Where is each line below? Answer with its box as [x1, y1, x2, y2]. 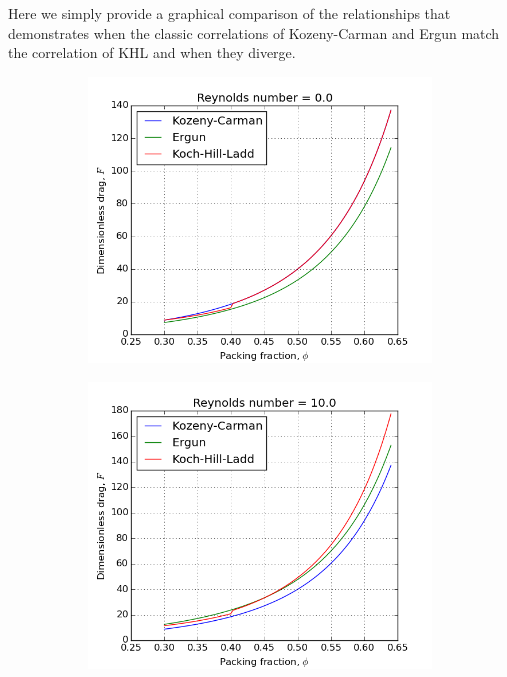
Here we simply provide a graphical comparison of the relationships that [8, 3, 451, 23]
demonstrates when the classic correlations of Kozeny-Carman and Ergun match [8, 22, 500, 43]
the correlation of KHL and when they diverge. [8, 42, 296, 63]
